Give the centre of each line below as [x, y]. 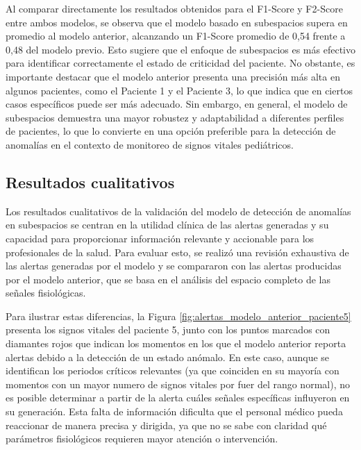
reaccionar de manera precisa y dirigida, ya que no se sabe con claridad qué [166, 425]
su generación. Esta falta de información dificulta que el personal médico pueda [174, 411]
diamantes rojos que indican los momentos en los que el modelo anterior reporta [176, 343]
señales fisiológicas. [46, 293]
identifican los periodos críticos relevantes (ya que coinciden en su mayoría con [173, 370]
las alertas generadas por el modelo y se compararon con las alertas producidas [174, 266]
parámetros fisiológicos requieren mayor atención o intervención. [142, 439]
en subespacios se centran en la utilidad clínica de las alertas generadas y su [167, 225]
